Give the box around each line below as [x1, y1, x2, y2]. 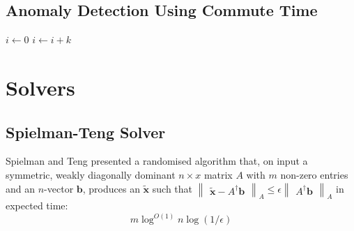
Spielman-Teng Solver [6, 121, 166, 142]
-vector [44, 181, 74, 195]
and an [6, 181, 36, 195]
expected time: [6, 198, 68, 213]
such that [152, 181, 193, 195]
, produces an [82, 181, 140, 195]
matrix [203, 167, 233, 181]
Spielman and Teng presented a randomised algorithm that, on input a [6, 154, 308, 168]
